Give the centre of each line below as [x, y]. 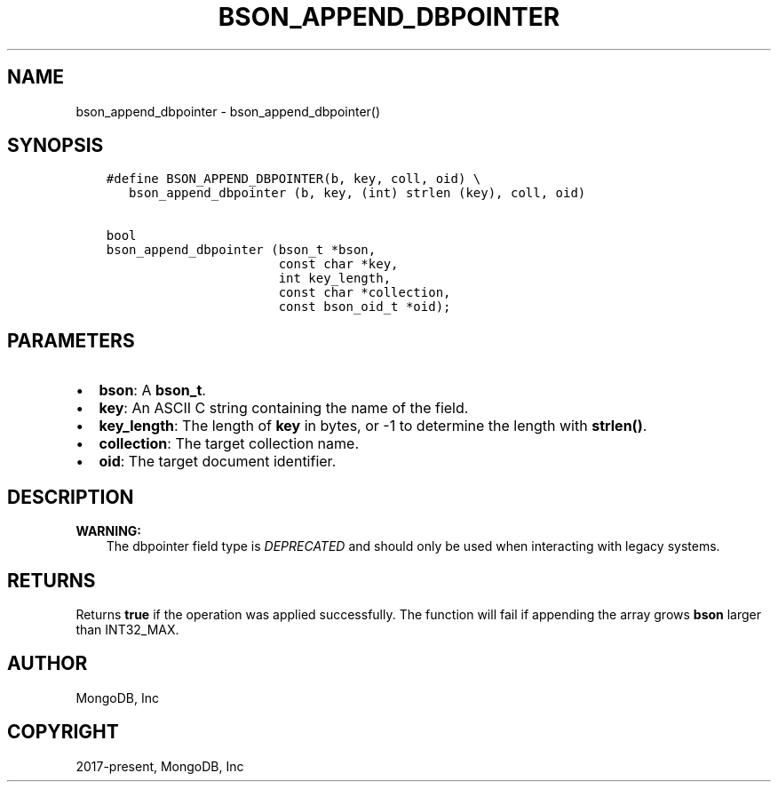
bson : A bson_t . [152, 391]
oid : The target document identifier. [218, 462]
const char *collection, [365, 293]
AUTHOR [48, 664]
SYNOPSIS [56, 146]
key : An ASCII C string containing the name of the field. [284, 408]
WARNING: [109, 531]
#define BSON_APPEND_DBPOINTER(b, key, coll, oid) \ [294, 179]
